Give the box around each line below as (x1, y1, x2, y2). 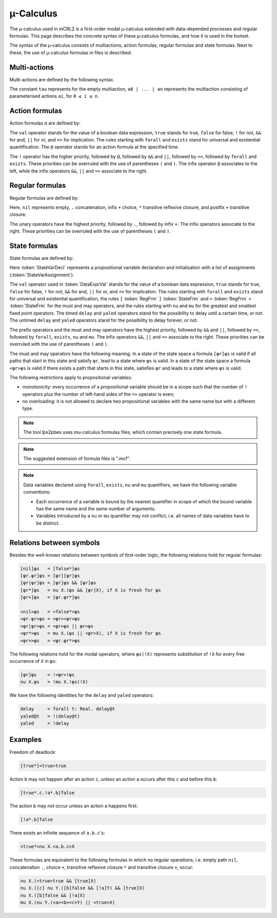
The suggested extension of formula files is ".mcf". (23, 455, 131, 462)
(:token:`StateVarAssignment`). (9, 272, 74, 278)
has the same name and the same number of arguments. (36, 505, 156, 511)
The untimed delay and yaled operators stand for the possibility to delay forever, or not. (9, 317, 199, 324)
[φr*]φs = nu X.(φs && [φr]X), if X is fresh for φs (20, 587, 161, 593)
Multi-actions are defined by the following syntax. (9, 76, 115, 82)
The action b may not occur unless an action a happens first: (9, 803, 138, 809)
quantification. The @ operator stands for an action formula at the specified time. (9, 144, 180, 150)
